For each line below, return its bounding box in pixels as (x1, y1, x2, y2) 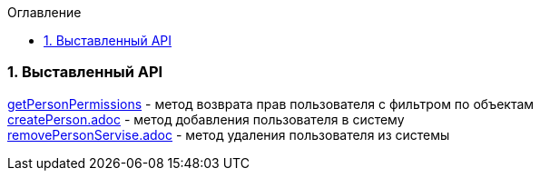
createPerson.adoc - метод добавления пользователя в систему (7, 111, 405, 127)
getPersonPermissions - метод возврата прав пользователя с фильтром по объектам (7, 95, 535, 112)
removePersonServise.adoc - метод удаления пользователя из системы (7, 126, 450, 143)
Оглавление (7, 5, 82, 20)
